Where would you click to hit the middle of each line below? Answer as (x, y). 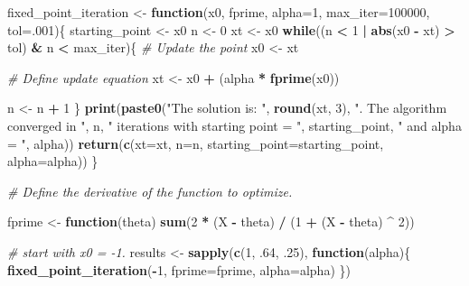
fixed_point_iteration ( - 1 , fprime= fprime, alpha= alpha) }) (179, 269)
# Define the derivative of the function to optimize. (150, 191)
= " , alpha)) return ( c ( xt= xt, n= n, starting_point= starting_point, (196, 143)
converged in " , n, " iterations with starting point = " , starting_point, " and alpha (234, 125)
